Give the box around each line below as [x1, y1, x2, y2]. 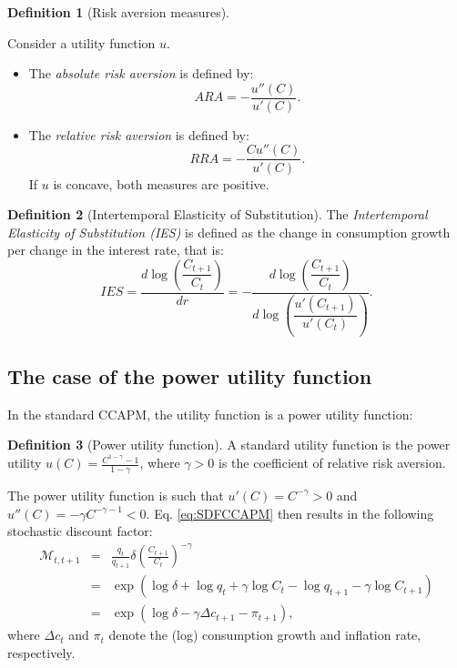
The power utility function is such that [7, 485, 224, 504]
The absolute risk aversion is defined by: [28, 64, 254, 83]
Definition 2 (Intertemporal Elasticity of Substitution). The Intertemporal [7, 205, 428, 224]
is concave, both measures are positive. [53, 174, 269, 193]
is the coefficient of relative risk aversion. [218, 453, 446, 472]
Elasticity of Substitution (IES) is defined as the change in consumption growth [7, 222, 451, 241]
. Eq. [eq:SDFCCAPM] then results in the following [146, 503, 434, 522]
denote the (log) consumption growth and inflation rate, [108, 625, 421, 644]
